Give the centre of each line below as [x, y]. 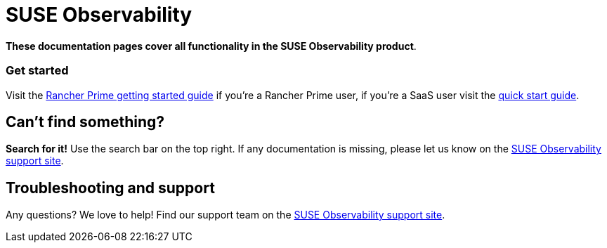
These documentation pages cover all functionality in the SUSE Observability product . [211, 46]
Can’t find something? [85, 122]
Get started [37, 71]
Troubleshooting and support [110, 188]
